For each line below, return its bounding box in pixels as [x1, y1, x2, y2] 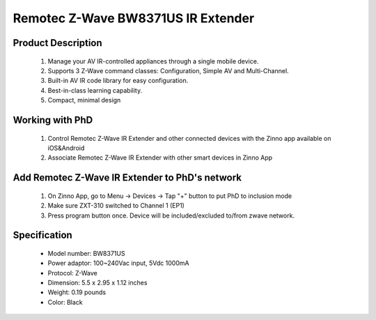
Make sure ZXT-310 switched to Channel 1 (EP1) [47, 201, 185, 210]
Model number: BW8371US [47, 249, 125, 257]
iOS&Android [47, 144, 85, 152]
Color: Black [47, 298, 83, 306]
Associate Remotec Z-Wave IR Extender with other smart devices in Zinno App [47, 153, 273, 162]
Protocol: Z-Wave [47, 268, 97, 277]
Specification [13, 229, 72, 241]
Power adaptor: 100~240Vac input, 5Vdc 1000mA [47, 259, 189, 268]
